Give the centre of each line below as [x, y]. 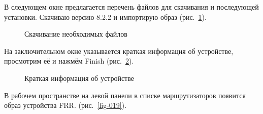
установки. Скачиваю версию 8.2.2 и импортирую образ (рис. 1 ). [105, 17]
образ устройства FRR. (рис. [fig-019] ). [65, 105]
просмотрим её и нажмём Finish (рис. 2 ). [69, 61]
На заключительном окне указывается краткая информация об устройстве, [119, 51]
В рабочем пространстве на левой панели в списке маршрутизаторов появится [125, 95]
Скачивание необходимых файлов [76, 34]
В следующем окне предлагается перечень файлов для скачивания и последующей [131, 7]
